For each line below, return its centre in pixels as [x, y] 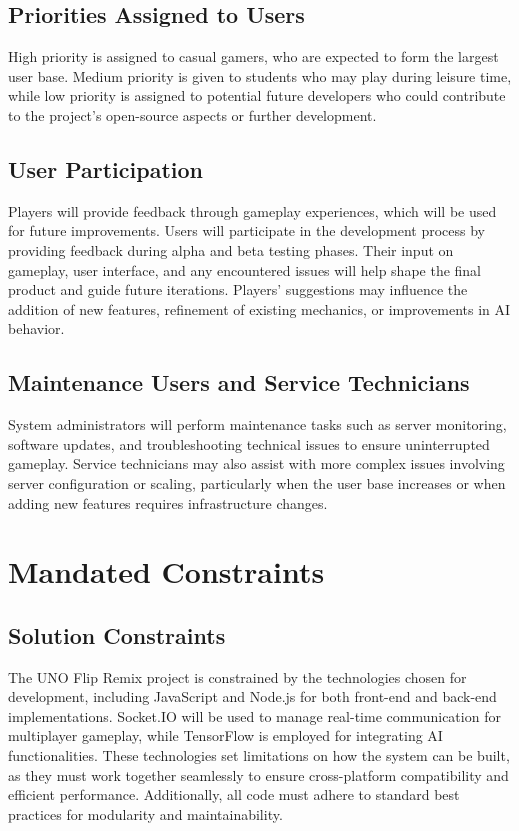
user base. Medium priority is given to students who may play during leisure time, [260, 75]
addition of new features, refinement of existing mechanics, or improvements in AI [259, 308]
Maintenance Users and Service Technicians [239, 382]
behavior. [36, 328]
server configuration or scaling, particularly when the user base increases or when [257, 482]
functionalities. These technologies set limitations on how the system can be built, [259, 755]
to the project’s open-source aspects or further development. [192, 114]
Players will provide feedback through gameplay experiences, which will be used [252, 210]
